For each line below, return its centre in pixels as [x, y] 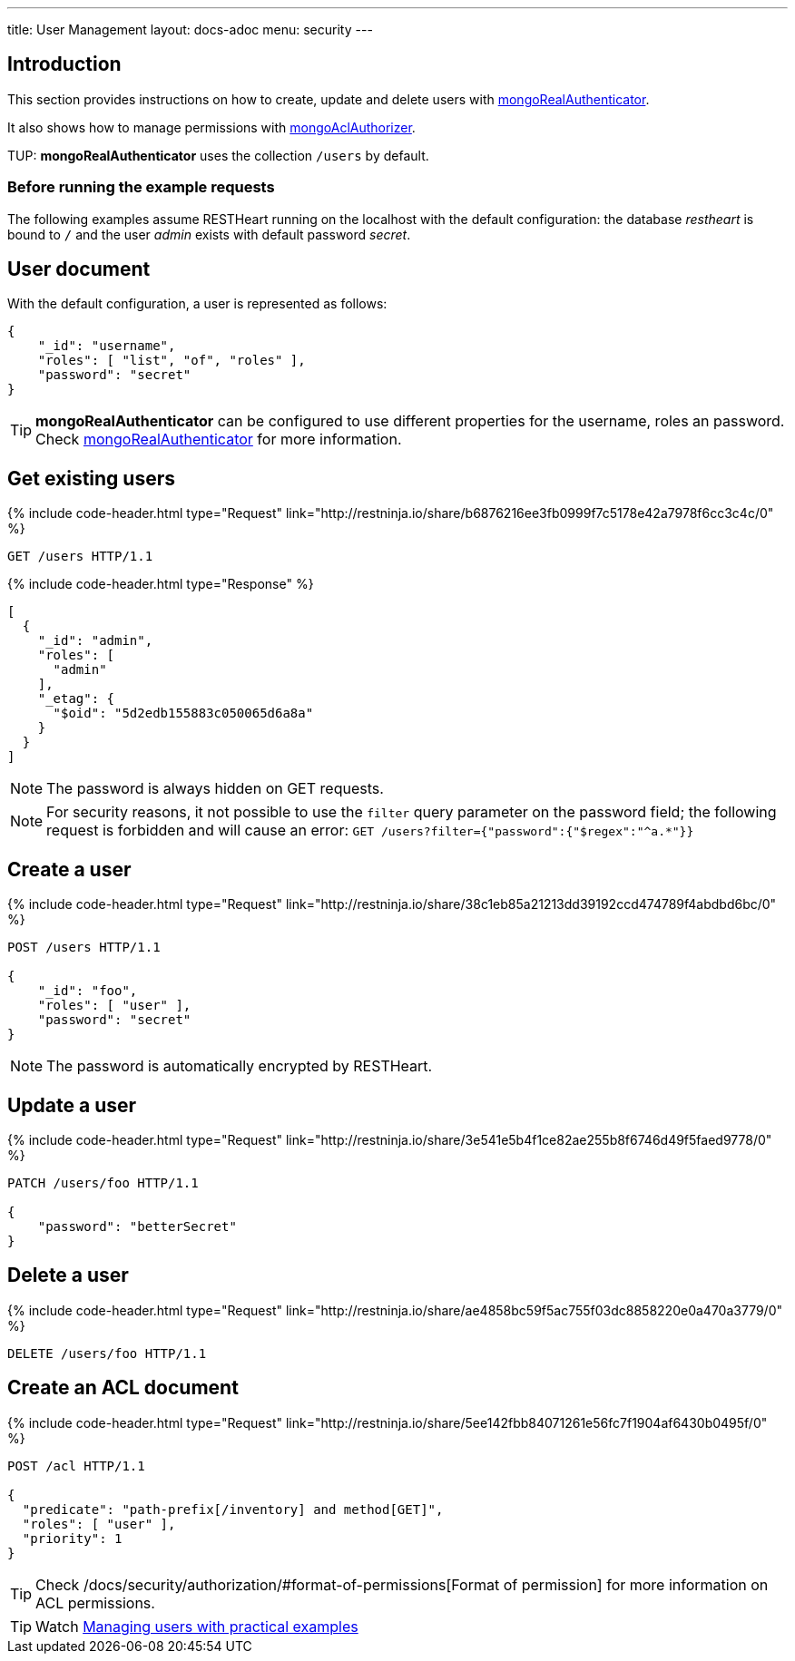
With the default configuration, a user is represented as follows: [197, 304]
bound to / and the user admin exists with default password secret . [209, 234]
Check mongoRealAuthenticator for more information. [219, 440]
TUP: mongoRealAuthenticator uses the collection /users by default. [218, 155]
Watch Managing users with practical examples [197, 1626]
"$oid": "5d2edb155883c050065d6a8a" [183, 713]
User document [79, 269]
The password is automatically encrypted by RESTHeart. [240, 1066]
